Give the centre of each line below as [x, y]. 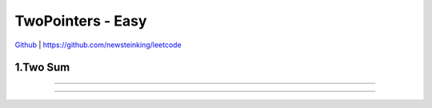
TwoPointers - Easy [81, 21]
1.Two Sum [42, 68]
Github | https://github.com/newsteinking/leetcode [98, 45]
